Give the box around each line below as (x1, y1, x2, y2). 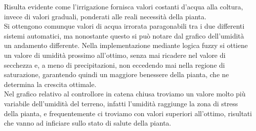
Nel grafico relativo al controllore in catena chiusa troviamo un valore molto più (4, 88, 246, 99)
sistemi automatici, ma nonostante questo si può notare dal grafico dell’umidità (4, 30, 244, 41)
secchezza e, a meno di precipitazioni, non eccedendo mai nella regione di (4, 59, 225, 70)
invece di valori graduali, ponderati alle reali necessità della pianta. (4, 11, 207, 21)
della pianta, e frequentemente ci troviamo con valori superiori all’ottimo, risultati (4, 108, 252, 118)
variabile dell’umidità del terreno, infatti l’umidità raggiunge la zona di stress (4, 98, 238, 108)
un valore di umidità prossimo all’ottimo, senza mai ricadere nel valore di (4, 49, 226, 60)
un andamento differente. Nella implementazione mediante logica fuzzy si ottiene (4, 40, 248, 50)
